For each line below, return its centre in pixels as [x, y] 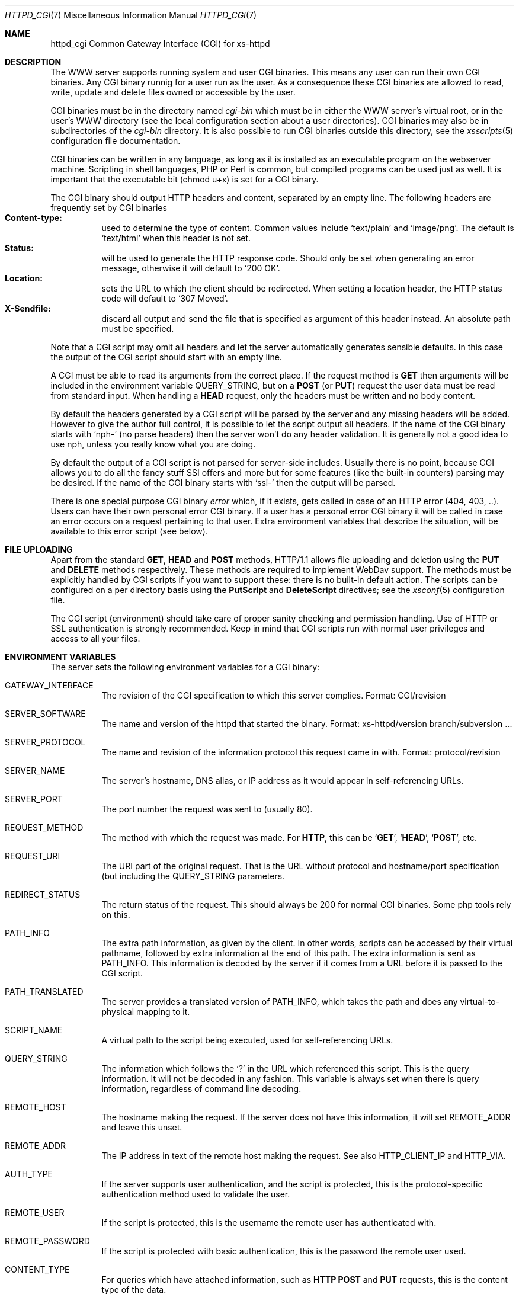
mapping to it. [163, 1012]
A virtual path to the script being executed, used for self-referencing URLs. [247, 1040]
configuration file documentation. [116, 141]
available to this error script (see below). [129, 531]
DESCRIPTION [33, 62]
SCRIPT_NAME [34, 1030]
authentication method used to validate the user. [196, 1194]
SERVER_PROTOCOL [45, 742]
